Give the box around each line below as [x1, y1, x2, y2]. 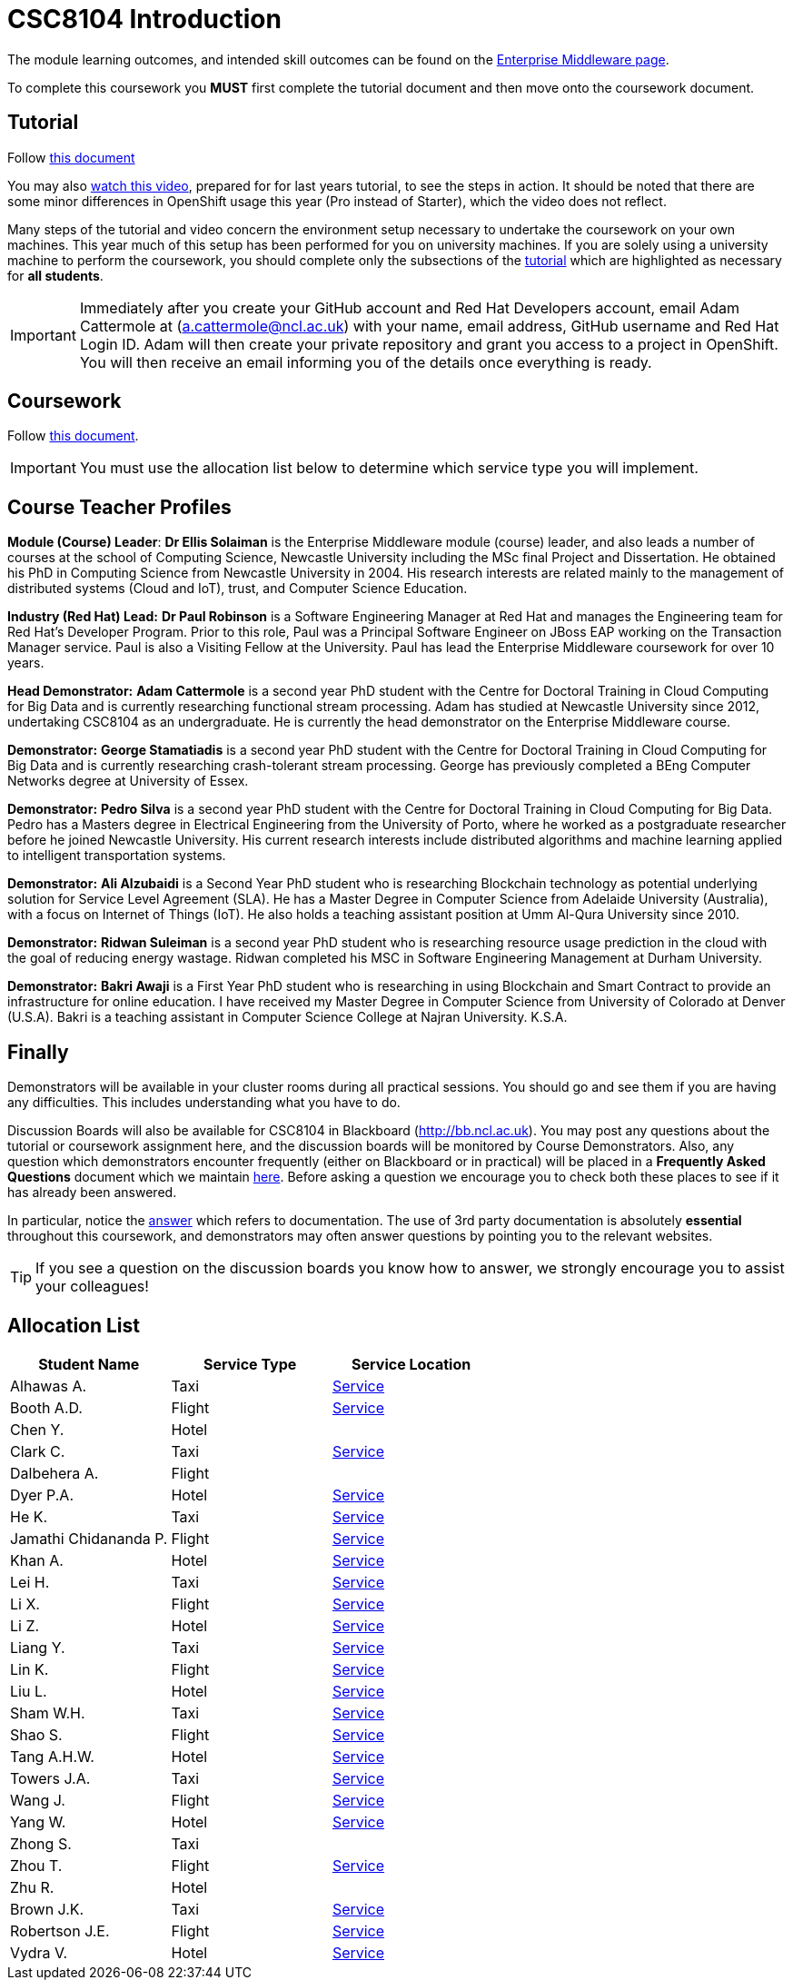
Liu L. [10, 1681, 47, 1700]
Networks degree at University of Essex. [7, 773, 249, 789]
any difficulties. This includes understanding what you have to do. [7, 1094, 401, 1111]
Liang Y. [10, 1638, 65, 1657]
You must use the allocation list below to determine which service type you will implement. [79, 459, 699, 478]
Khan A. [10, 1550, 64, 1569]
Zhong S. [10, 1834, 72, 1853]
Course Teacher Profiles [7, 495, 232, 519]
